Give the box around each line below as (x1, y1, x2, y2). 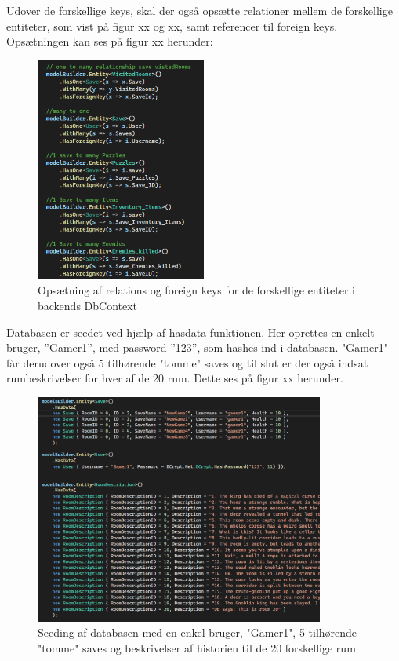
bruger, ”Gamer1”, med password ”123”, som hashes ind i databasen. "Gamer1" (6, 339, 388, 356)
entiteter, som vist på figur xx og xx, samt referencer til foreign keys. (6, 17, 338, 34)
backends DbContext (38, 297, 138, 313)
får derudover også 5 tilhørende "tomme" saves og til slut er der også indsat (6, 354, 368, 371)
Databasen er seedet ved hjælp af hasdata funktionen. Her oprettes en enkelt (6, 323, 375, 340)
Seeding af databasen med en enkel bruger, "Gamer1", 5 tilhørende (38, 624, 357, 641)
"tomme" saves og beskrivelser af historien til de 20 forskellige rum (38, 639, 356, 656)
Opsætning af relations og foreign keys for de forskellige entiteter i (38, 282, 355, 298)
